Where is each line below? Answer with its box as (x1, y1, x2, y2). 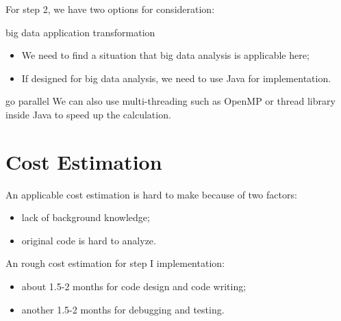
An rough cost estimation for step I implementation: (5, 256, 225, 270)
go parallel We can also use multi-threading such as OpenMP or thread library (5, 94, 336, 108)
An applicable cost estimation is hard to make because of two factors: (5, 187, 297, 201)
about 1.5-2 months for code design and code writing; (21, 279, 247, 294)
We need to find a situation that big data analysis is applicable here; (21, 48, 310, 62)
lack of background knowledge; (21, 210, 150, 224)
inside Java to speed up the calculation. (5, 107, 171, 121)
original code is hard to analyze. (21, 233, 156, 247)
